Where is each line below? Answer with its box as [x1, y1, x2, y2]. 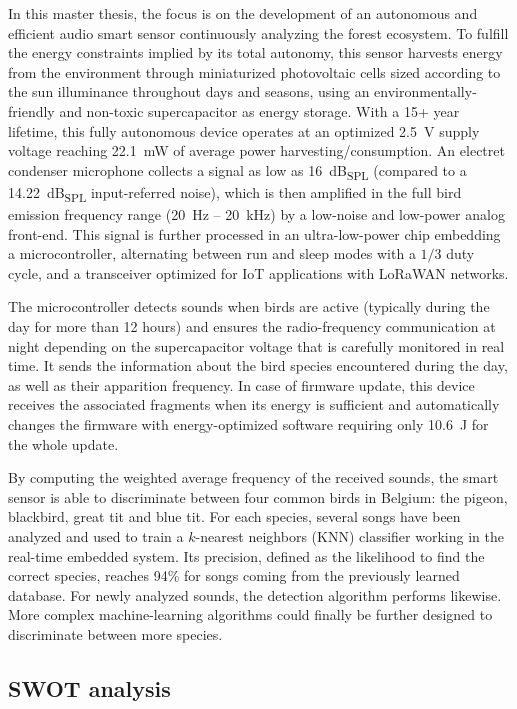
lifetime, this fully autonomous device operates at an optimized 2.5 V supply [8, 120, 480, 141]
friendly [8, 100, 55, 121]
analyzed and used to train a [8, 525, 184, 546]
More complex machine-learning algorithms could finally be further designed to [8, 604, 493, 625]
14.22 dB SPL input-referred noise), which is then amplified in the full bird [8, 181, 462, 205]
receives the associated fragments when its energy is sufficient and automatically [8, 394, 500, 415]
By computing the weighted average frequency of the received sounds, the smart [8, 467, 499, 488]
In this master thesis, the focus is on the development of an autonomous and [8, 3, 478, 23]
